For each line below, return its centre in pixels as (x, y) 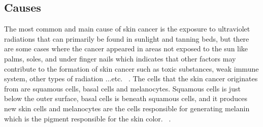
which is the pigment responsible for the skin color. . (88, 118)
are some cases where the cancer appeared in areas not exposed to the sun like (126, 49)
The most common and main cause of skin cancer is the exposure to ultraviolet (127, 29)
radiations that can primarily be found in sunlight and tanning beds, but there (127, 38)
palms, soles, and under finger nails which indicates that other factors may (120, 58)
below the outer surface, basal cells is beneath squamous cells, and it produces (126, 98)
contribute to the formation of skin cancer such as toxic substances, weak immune (131, 68)
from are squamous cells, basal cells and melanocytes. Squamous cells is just (122, 88)
